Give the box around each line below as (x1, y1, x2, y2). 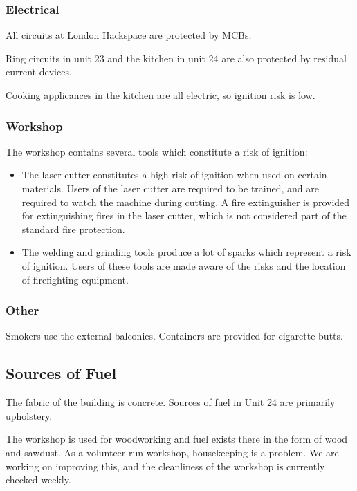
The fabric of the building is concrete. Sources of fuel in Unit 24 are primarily (6, 395, 336, 409)
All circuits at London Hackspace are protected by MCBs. (6, 28, 252, 42)
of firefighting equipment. (21, 272, 129, 286)
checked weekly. (6, 472, 71, 487)
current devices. (6, 64, 72, 79)
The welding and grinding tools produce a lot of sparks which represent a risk (21, 245, 351, 259)
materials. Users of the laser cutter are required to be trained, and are (21, 181, 319, 195)
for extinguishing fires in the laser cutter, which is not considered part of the (21, 208, 347, 223)
